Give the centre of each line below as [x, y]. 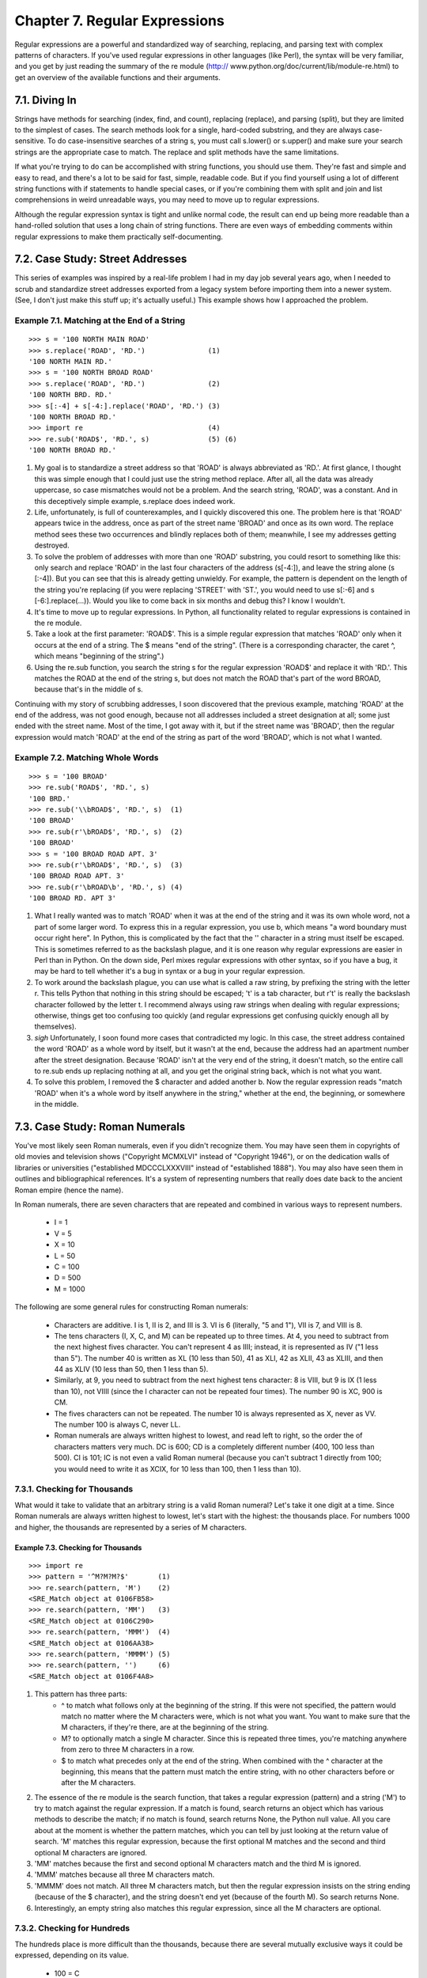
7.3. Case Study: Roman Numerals [100, 1126]
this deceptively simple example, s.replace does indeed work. [135, 501]
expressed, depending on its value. [72, 1955]
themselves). [55, 1027]
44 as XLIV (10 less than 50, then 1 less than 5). [131, 1370]
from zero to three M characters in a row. [128, 1749]
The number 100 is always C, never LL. [117, 1425]
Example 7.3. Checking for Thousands [78, 1548]
